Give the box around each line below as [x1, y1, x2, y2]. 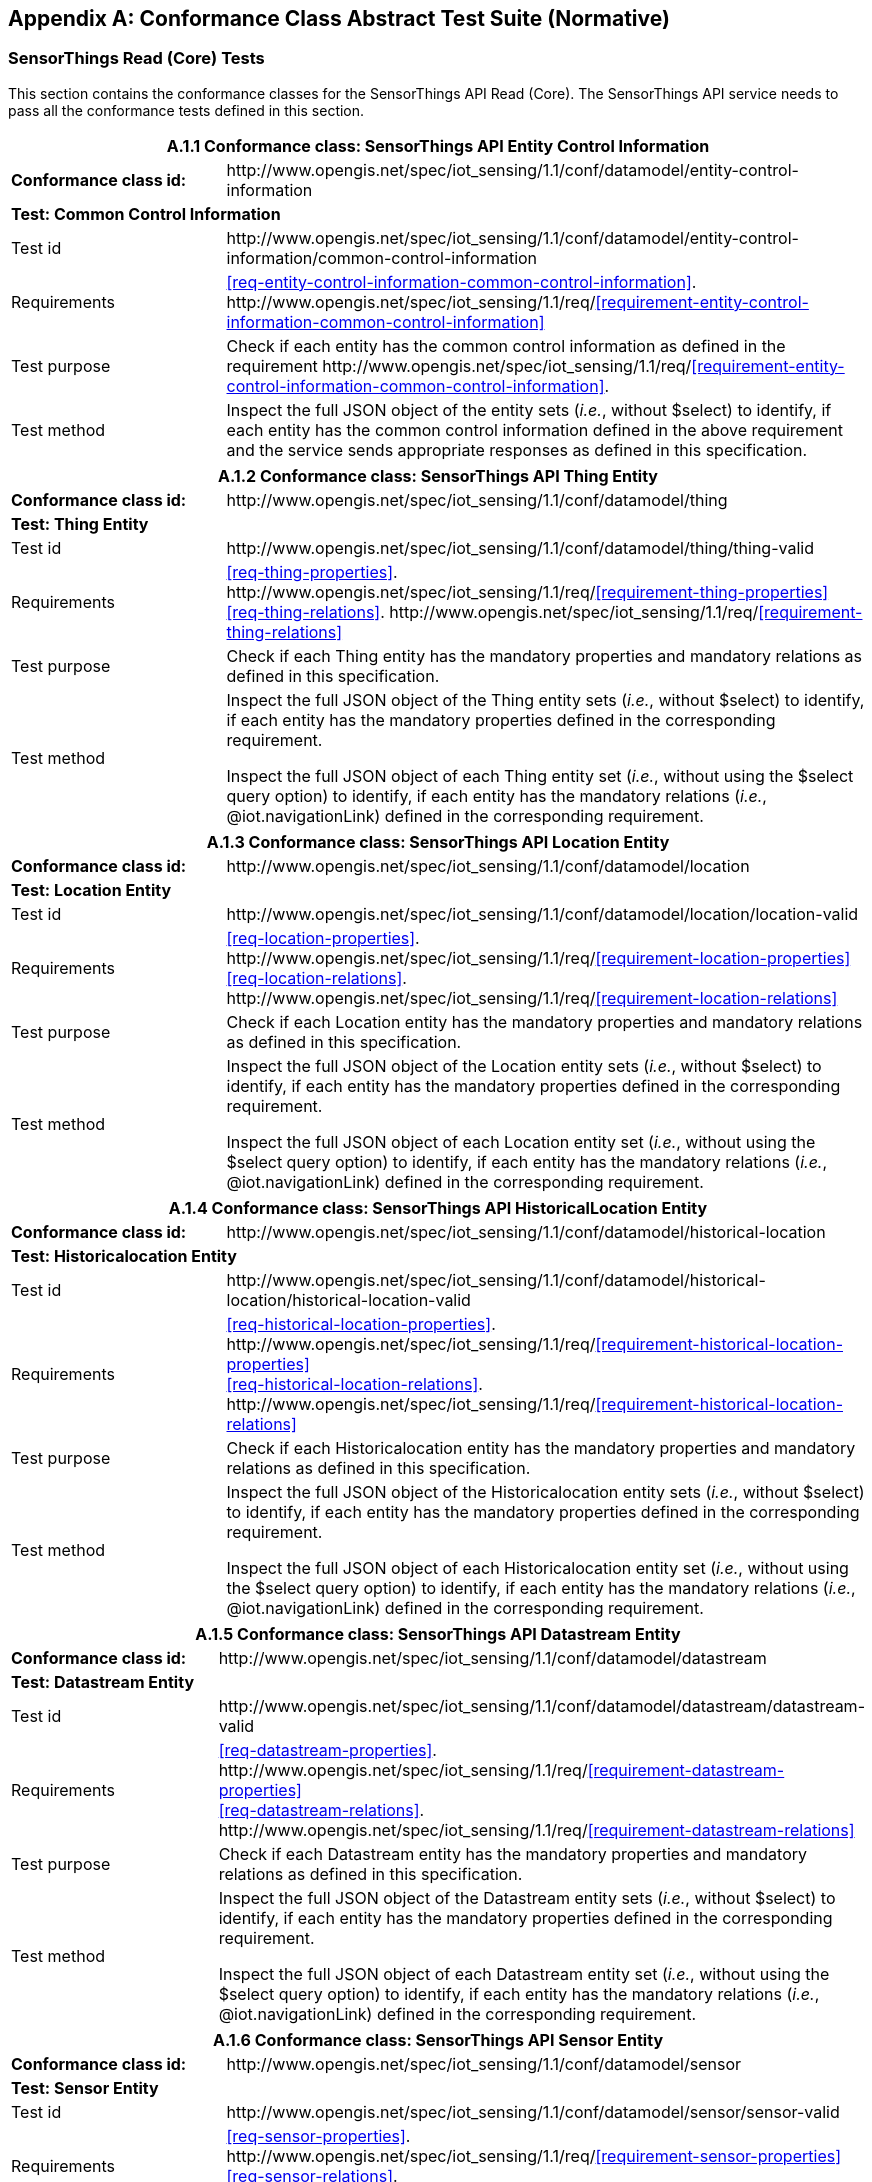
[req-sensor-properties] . [226, 2125, 411, 2146]
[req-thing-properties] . [226, 561, 398, 582]
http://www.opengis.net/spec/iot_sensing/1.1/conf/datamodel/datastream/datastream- [218, 1695, 865, 1716]
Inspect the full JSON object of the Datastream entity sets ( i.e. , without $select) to [218, 1887, 836, 1908]
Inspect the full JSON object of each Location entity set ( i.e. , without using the [226, 1131, 816, 1152]
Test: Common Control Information [11, 203, 281, 224]
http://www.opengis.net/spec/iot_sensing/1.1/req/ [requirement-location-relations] [226, 987, 838, 1008]
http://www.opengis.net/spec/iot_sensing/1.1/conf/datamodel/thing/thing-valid [226, 537, 814, 558]
